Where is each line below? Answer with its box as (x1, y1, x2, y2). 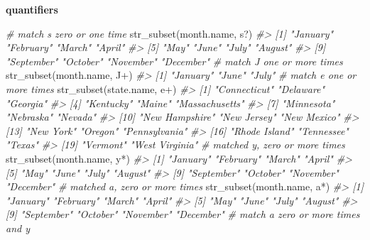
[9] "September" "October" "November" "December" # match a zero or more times (6, 207, 360, 222)
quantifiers (6, 2, 58, 16)
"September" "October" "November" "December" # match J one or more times (6, 53, 343, 68)
